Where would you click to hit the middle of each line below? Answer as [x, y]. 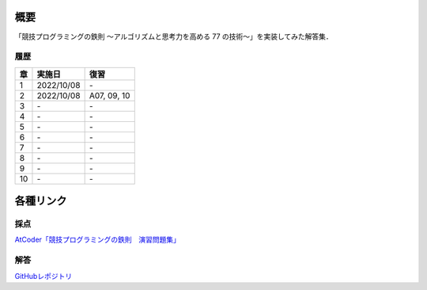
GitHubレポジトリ [43, 276]
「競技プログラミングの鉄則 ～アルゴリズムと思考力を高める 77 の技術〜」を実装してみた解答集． [174, 36]
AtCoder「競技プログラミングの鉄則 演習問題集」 [98, 240]
